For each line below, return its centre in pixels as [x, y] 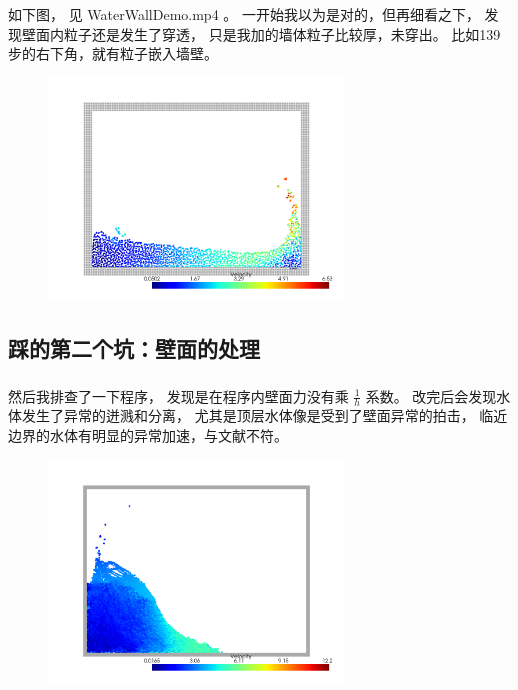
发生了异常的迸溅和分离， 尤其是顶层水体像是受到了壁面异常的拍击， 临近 [264, 415]
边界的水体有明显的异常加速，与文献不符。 [148, 435]
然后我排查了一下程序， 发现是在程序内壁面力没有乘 [178, 395]
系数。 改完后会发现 [431, 395]
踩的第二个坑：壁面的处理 [134, 348]
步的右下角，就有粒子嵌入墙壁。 [113, 53]
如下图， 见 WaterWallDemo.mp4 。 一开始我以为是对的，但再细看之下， [244, 13]
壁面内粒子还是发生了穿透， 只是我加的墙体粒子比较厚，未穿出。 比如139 [261, 33]
